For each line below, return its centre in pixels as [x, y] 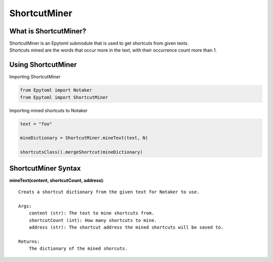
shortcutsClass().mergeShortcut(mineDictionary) [81, 152]
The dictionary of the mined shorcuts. [78, 249]
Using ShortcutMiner [43, 65]
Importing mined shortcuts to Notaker [49, 110]
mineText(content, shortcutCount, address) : [57, 180]
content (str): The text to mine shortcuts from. [91, 213]
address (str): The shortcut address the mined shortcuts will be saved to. [126, 227]
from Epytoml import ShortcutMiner [64, 97]
